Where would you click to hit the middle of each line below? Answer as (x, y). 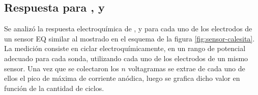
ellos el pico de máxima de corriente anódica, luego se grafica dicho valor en (122, 78)
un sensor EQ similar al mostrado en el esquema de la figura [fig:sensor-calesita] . (130, 38)
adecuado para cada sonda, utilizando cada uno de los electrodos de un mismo (126, 58)
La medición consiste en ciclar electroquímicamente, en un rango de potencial (125, 48)
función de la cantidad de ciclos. (54, 88)
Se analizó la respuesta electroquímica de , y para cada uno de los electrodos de (128, 29)
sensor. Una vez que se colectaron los (62, 68)
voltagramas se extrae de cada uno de (187, 68)
